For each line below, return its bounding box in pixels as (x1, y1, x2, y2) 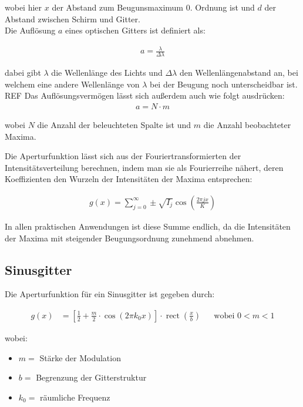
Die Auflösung (5, 24, 56, 36)
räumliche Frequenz (40, 391, 110, 403)
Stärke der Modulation (39, 351, 121, 364)
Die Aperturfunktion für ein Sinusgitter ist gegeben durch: (5, 288, 215, 300)
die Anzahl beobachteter (203, 118, 291, 130)
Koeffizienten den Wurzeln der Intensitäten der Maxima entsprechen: (5, 173, 253, 185)
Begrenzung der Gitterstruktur (36, 371, 147, 384)
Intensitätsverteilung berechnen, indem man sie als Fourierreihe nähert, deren (5, 161, 284, 173)
